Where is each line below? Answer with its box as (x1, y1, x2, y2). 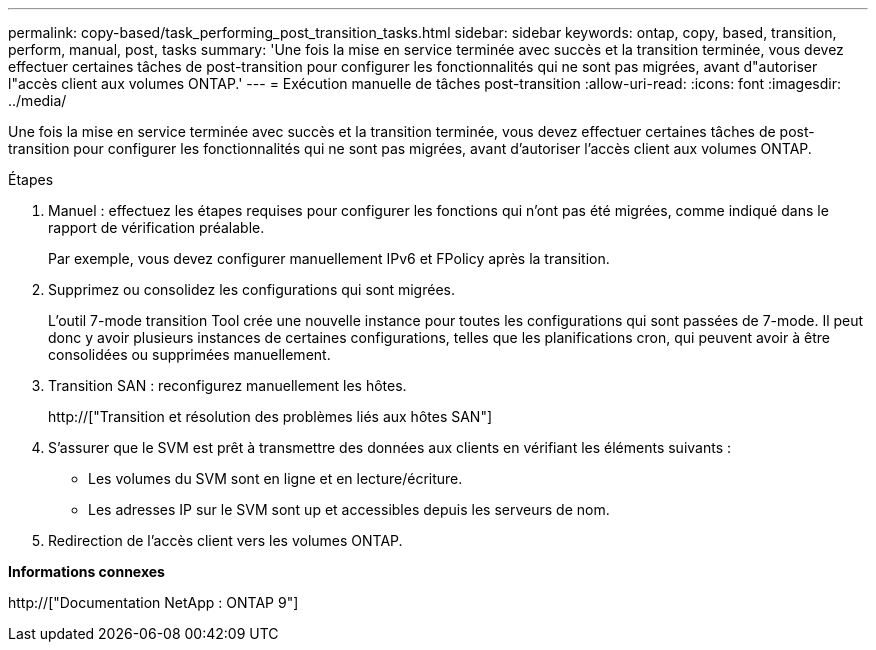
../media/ (8, 92, 67, 109)
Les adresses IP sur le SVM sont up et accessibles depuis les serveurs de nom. (88, 501, 610, 518)
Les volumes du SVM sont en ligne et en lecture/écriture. (88, 470, 463, 487)
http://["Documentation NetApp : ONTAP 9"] (8, 594, 299, 611)
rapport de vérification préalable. (48, 219, 265, 236)
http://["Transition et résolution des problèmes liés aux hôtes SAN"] (48, 408, 493, 425)
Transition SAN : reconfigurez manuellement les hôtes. (48, 377, 407, 394)
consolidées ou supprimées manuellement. (48, 346, 331, 363)
